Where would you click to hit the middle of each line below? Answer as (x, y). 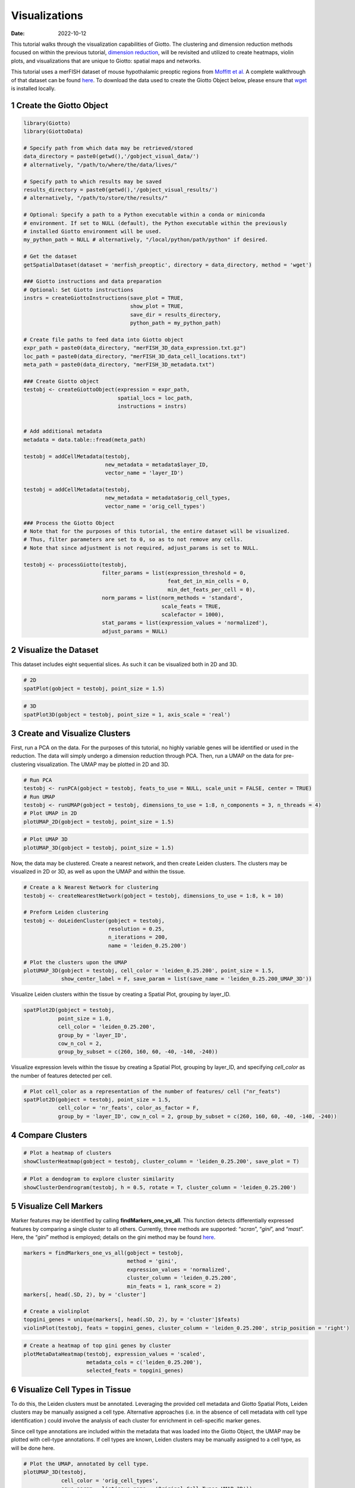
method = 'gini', (152, 1261)
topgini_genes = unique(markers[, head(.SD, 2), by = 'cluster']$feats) (132, 1320)
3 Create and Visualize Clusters (71, 733)
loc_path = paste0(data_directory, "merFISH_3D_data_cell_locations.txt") (135, 356)
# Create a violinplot (56, 1311)
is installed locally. (33, 88)
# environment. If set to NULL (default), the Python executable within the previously (155, 223)
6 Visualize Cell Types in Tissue (71, 1389)
